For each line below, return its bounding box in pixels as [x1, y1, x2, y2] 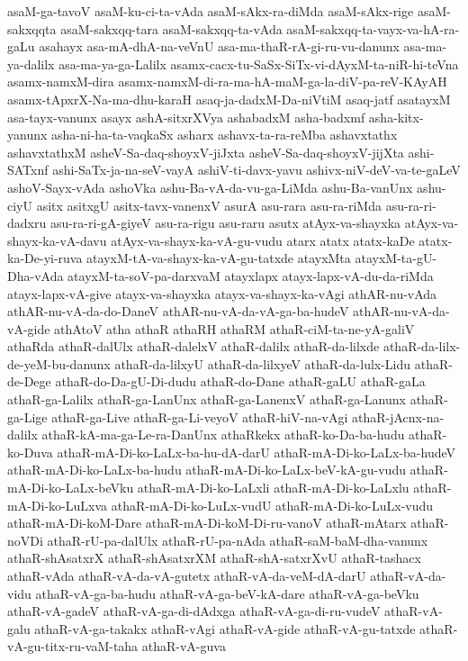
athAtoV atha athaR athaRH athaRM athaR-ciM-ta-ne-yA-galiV [54, 319, 415, 338]
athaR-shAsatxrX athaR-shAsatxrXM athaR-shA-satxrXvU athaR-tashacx [7, 548, 421, 567]
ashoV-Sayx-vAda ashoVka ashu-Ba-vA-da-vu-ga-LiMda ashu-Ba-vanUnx [7, 177, 413, 196]
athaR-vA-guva [141, 637, 226, 656]
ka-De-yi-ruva [7, 249, 83, 267]
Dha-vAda [7, 266, 64, 285]
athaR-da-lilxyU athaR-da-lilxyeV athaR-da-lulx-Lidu [114, 354, 411, 373]
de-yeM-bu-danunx [7, 354, 111, 373]
